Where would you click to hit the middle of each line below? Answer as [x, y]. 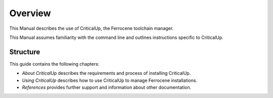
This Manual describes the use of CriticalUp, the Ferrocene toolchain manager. [92, 28]
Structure [25, 52]
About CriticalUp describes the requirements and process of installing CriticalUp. [106, 73]
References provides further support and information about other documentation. [107, 87]
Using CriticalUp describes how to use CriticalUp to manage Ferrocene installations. [109, 80]
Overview [30, 13]
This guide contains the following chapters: [54, 64]
